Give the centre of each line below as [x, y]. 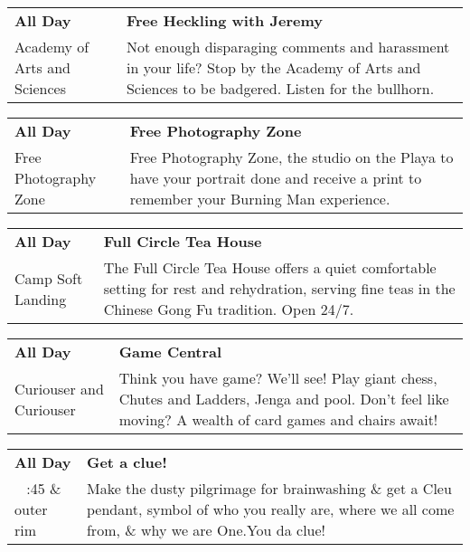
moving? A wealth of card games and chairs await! [278, 419]
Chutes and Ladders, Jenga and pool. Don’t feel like [284, 399]
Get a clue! [127, 462]
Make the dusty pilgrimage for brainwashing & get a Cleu [269, 488]
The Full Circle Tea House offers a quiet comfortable [270, 267]
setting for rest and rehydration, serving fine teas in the [279, 288]
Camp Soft [49, 278]
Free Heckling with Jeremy [224, 20]
